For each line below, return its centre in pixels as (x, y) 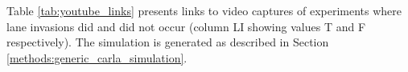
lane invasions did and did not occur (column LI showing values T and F (186, 26)
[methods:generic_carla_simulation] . (97, 57)
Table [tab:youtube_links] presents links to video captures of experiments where (204, 10)
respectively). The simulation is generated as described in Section (168, 42)
